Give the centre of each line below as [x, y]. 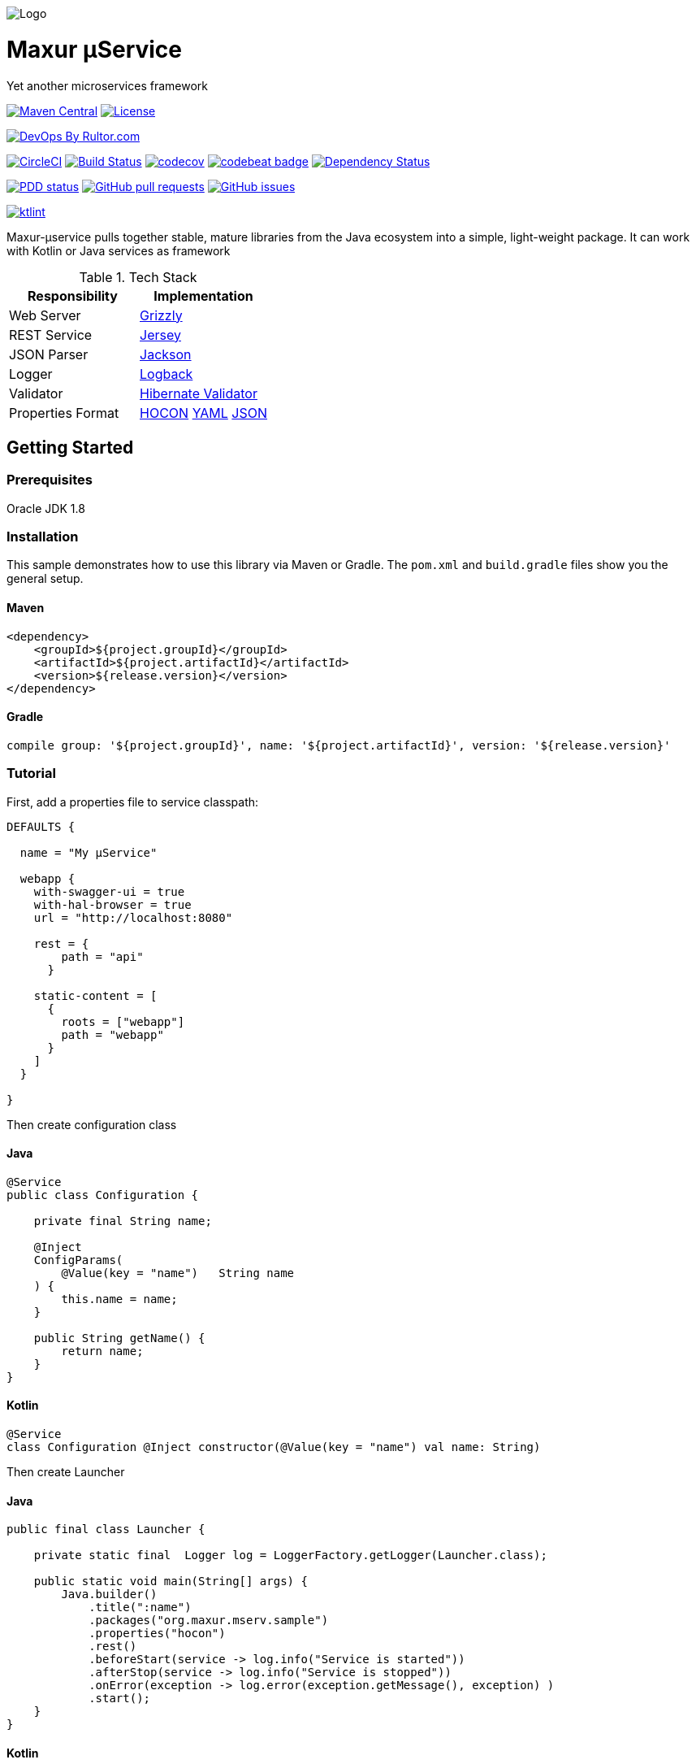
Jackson [166, 354]
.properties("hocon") [157, 1634]
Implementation [203, 295]
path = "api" [102, 956]
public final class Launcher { [106, 1529]
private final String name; [123, 1221]
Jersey [160, 335]
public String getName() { [119, 1338]
